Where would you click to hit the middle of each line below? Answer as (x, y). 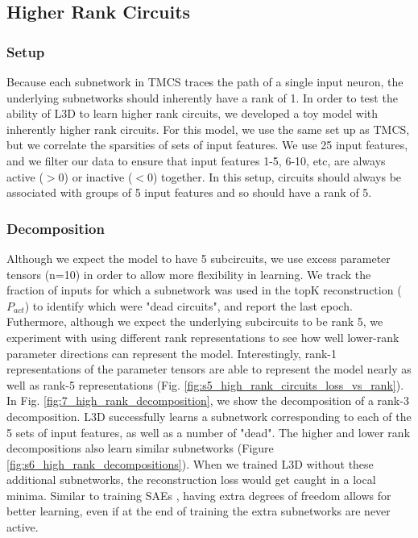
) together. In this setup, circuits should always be (277, 176)
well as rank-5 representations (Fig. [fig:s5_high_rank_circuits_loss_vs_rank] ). (205, 384)
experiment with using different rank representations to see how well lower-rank (203, 337)
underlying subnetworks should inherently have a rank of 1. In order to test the (202, 97)
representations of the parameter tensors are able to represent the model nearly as (209, 369)
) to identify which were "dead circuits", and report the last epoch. (188, 305)
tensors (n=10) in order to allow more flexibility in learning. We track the (189, 274)
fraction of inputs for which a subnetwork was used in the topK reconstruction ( (204, 290)
